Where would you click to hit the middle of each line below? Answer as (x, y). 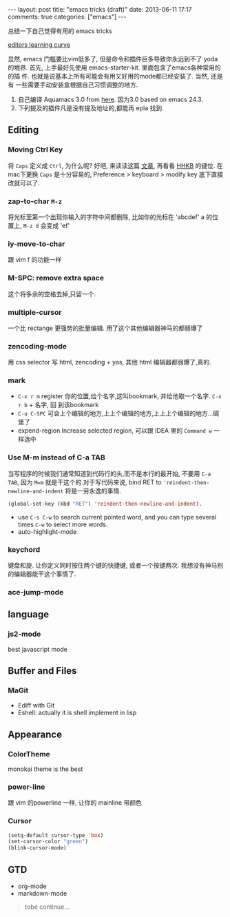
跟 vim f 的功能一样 (35, 260)
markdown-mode (42, 893)
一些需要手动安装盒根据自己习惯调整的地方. (77, 85)
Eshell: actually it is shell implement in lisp (77, 713)
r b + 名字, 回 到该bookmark (58, 405)
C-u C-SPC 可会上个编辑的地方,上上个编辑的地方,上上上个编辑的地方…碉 (118, 413)
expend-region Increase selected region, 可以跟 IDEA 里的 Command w (115, 431)
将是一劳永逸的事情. (93, 491)
